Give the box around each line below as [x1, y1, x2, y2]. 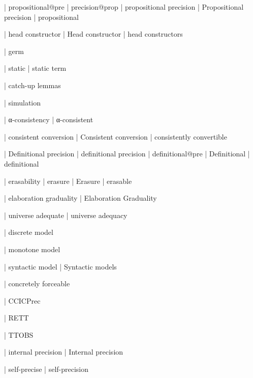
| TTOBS [4, 329, 34, 340]
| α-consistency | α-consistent [4, 114, 93, 125]
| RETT [4, 312, 29, 323]
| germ [4, 45, 24, 56]
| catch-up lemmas [4, 79, 61, 90]
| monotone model [4, 244, 60, 254]
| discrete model [4, 227, 53, 237]
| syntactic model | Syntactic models [4, 261, 117, 272]
